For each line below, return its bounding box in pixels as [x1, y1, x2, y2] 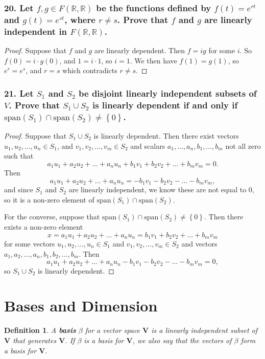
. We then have [130, 55, 177, 65]
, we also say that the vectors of [132, 334, 232, 345]
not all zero [225, 140, 261, 151]
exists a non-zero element [4, 221, 83, 232]
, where [64, 13, 95, 26]
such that [4, 150, 34, 161]
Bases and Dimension [4, 295, 158, 316]
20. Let [4, 1, 34, 14]
